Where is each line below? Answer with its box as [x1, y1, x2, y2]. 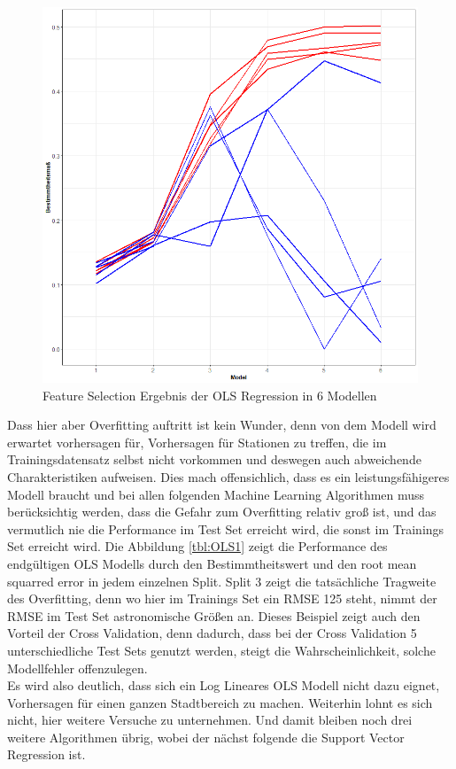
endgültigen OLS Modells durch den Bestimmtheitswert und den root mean [7, 554, 417, 572]
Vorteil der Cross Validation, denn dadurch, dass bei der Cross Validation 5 [7, 624, 417, 642]
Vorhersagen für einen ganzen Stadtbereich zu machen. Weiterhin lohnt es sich [7, 693, 433, 711]
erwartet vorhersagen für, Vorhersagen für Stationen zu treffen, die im [7, 432, 387, 451]
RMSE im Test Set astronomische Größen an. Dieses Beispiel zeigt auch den [7, 606, 421, 625]
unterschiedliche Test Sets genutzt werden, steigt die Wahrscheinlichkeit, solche [7, 641, 436, 659]
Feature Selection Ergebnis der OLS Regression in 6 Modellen [43, 385, 377, 404]
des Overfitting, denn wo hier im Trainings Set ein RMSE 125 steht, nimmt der [7, 589, 437, 608]
